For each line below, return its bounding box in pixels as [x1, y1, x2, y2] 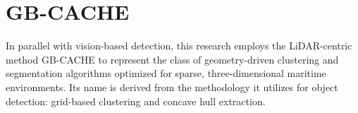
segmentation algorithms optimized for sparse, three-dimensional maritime [6, 66, 326, 81]
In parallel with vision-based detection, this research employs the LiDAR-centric [6, 38, 352, 53]
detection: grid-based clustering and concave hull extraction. [6, 93, 266, 108]
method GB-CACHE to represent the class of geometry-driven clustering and [6, 52, 339, 66]
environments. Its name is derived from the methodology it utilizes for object [6, 79, 338, 94]
